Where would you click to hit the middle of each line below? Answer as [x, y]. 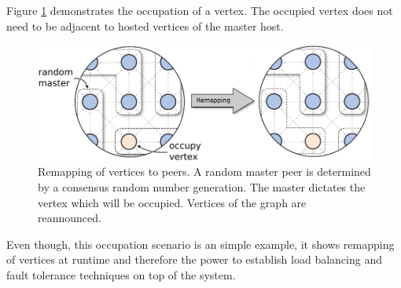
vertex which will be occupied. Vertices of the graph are [172, 202]
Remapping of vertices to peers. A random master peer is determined [204, 171]
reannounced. [70, 218]
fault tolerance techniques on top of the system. [121, 274]
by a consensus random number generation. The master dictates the [202, 186]
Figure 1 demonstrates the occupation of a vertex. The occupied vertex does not [200, 10]
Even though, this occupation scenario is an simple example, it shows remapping [200, 244]
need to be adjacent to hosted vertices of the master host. [145, 26]
